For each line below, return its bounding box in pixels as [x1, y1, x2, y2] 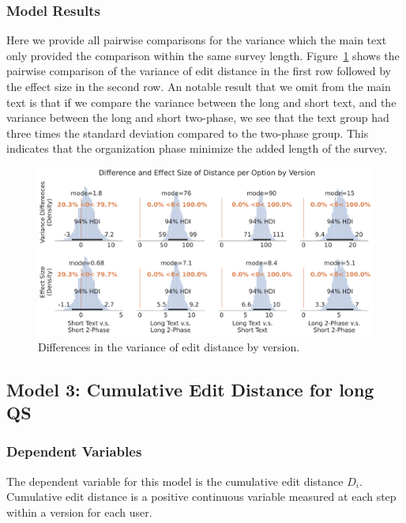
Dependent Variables [6, 442, 142, 461]
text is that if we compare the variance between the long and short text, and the [6, 93, 397, 110]
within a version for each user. [6, 503, 152, 520]
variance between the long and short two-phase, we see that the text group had [6, 109, 389, 126]
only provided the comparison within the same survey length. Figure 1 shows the [6, 47, 400, 63]
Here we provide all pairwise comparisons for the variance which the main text [6, 32, 387, 48]
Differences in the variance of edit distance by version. [38, 338, 300, 354]
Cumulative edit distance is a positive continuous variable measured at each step [6, 488, 397, 505]
